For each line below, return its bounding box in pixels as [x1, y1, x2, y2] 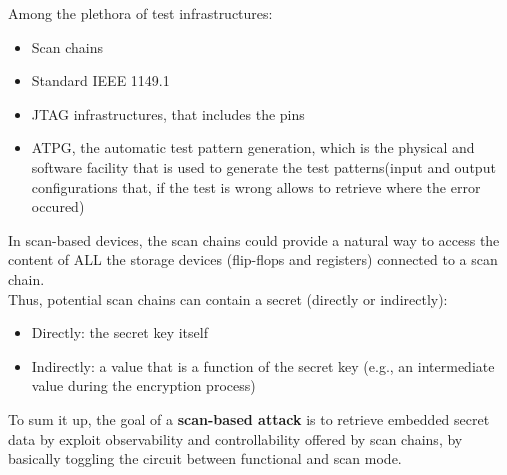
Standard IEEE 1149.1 [31, 70, 170, 91]
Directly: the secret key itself [31, 322, 208, 343]
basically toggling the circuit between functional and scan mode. [8, 448, 402, 469]
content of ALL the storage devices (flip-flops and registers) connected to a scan [8, 249, 498, 270]
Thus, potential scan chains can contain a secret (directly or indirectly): [8, 288, 448, 309]
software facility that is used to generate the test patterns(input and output [31, 156, 496, 177]
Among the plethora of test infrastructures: [8, 3, 273, 23]
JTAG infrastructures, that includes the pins [31, 103, 305, 124]
